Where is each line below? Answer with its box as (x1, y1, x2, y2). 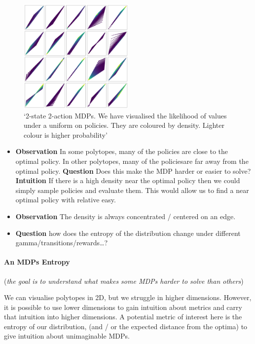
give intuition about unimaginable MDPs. (4, 331, 130, 341)
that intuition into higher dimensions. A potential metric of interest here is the (4, 311, 242, 322)
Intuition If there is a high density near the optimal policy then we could (15, 175, 240, 186)
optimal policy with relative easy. (15, 194, 116, 205)
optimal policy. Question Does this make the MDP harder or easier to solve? (15, 165, 251, 176)
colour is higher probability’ (24, 129, 108, 140)
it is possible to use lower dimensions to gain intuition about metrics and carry (4, 302, 242, 312)
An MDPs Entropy (4, 257, 70, 267)
